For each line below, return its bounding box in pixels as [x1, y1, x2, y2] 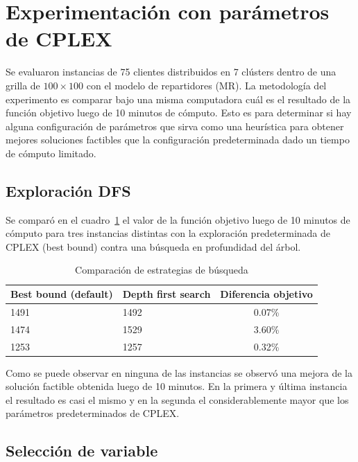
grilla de [6, 78, 40, 92]
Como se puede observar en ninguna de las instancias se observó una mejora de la [6, 365, 352, 380]
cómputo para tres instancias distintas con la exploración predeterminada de [6, 226, 331, 240]
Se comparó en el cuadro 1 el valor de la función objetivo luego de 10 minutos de [6, 212, 350, 226]
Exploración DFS [6, 179, 131, 201]
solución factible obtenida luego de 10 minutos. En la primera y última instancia [6, 379, 348, 393]
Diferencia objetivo [220, 287, 313, 301]
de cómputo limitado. [6, 145, 96, 160]
